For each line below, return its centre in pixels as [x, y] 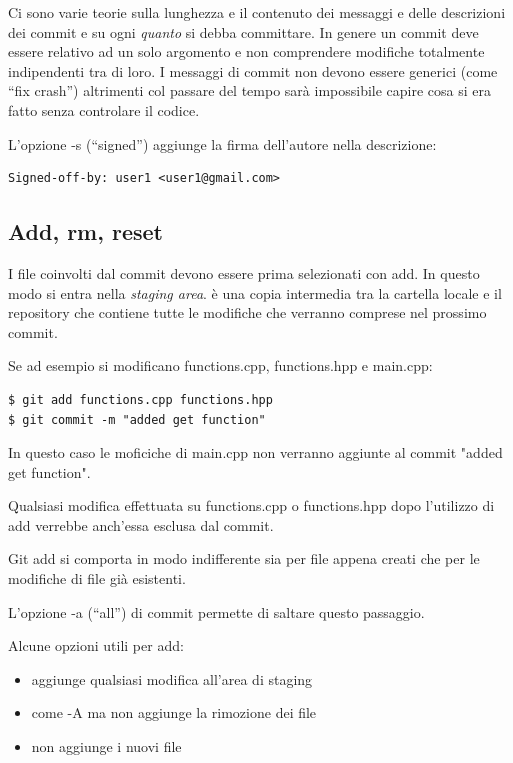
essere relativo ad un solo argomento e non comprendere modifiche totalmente [246, 51]
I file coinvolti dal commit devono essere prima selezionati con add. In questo [244, 272]
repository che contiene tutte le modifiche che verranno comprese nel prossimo [247, 312]
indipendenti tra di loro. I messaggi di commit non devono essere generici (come [253, 70]
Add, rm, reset [85, 231]
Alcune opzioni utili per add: [96, 645]
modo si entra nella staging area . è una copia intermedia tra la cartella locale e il [255, 292]
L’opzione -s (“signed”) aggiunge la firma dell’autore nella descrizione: [222, 143]
